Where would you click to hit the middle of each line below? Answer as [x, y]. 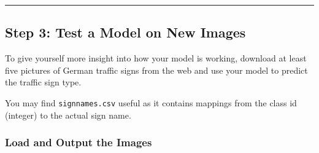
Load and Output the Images [79, 142]
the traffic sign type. [43, 82]
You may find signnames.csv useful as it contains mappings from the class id [151, 102]
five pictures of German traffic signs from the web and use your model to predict [156, 70]
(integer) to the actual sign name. [68, 115]
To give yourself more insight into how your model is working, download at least [156, 58]
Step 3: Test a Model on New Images [125, 32]
